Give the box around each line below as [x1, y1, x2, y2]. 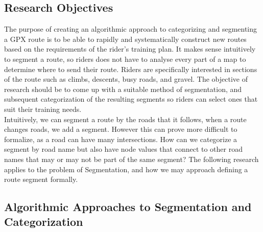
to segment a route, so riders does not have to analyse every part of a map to [4, 53, 246, 64]
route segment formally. [4, 174, 78, 184]
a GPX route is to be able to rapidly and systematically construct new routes [4, 33, 247, 44]
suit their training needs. [4, 103, 82, 114]
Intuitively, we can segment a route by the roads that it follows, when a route [4, 113, 247, 124]
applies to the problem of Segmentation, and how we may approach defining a [4, 164, 248, 174]
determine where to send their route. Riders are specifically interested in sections [4, 63, 257, 74]
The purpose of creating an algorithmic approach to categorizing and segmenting [4, 24, 257, 34]
